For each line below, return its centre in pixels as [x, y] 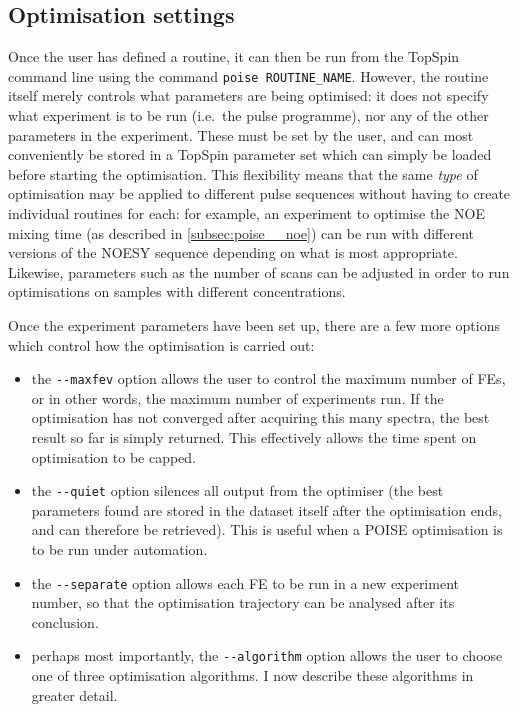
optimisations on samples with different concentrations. [177, 291]
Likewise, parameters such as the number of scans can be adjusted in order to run [259, 271]
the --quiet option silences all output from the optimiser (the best [237, 490]
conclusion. [65, 621]
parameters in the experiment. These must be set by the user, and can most [241, 134]
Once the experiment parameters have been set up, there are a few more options [254, 324]
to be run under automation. [119, 549]
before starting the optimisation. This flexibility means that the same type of [243, 173]
